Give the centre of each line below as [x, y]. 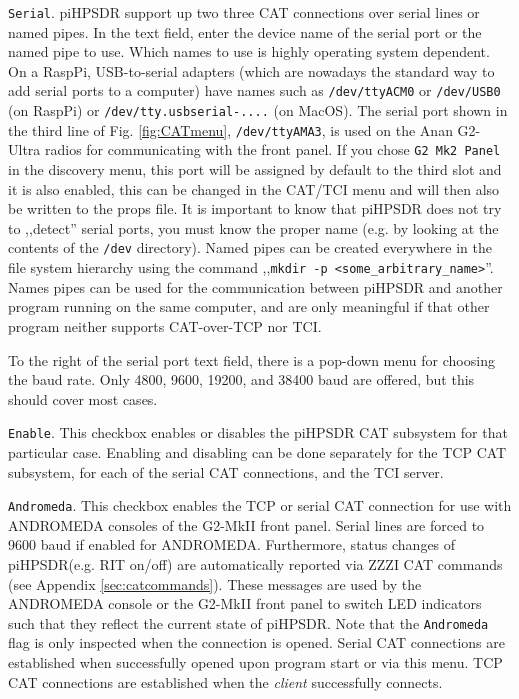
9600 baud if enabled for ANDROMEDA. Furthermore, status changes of [232, 544]
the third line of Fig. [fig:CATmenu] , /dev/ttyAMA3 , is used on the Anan [230, 129]
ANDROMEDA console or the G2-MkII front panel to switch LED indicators [245, 603]
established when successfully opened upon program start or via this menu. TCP [255, 662]
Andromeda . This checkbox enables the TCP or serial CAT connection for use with [260, 505]
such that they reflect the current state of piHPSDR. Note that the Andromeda [248, 622]
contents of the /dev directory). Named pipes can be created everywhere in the [250, 247]
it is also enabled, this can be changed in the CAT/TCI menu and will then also [254, 188]
